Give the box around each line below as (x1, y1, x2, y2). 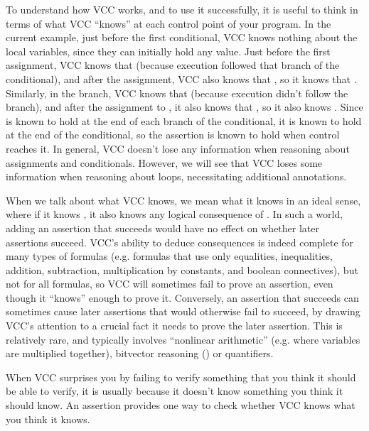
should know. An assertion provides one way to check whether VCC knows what (6, 398, 355, 413)
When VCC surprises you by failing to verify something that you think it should (6, 369, 356, 384)
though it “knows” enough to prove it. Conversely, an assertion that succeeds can (6, 290, 359, 305)
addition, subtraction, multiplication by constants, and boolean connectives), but (6, 262, 358, 277)
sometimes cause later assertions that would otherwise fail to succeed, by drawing (6, 304, 360, 319)
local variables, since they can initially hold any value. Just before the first (6, 43, 331, 58)
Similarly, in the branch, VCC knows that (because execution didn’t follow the (6, 85, 348, 100)
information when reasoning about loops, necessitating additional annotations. (6, 169, 347, 184)
